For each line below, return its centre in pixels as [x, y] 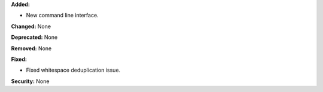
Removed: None [31, 48]
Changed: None [31, 26]
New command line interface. [62, 16]
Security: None [30, 81]
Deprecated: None [34, 37]
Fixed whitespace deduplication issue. [73, 70]
